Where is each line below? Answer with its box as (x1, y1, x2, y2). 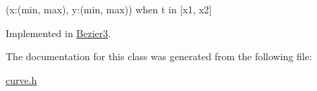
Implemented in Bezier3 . (6, 25, 111, 40)
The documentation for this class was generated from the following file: (6, 49, 312, 64)
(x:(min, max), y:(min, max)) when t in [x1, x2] (6, 2, 212, 16)
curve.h (6, 72, 37, 87)
